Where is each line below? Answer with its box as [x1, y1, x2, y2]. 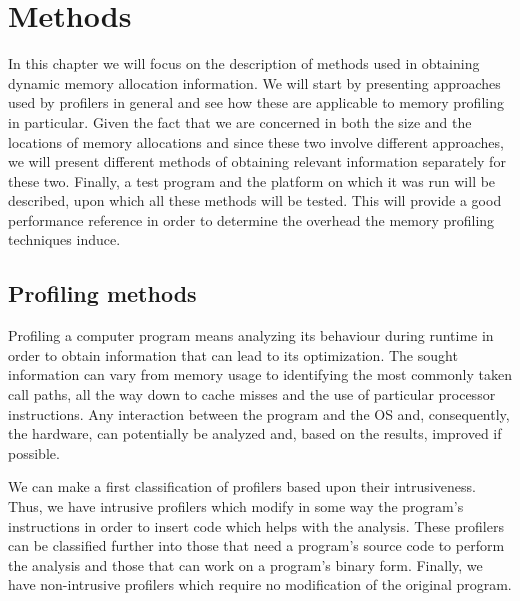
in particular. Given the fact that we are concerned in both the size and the [8, 111, 472, 132]
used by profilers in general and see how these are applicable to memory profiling [8, 92, 504, 113]
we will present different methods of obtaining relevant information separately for [8, 151, 506, 172]
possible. [8, 442, 60, 463]
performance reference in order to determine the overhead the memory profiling [8, 209, 495, 230]
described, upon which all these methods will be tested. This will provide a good [8, 190, 502, 211]
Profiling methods [8, 278, 197, 309]
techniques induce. [8, 229, 121, 250]
